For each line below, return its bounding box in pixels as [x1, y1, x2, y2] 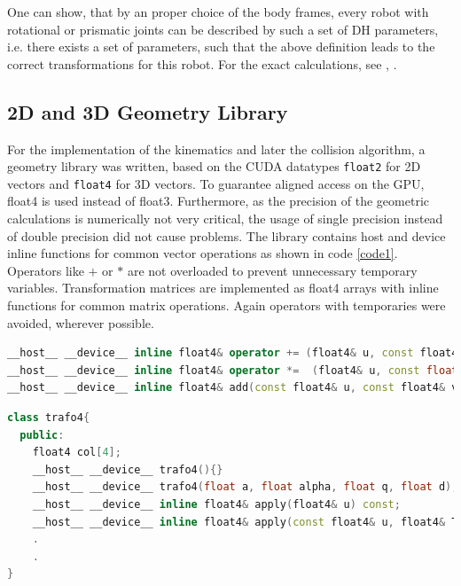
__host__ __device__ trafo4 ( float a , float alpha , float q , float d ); [32, 481, 458, 494]
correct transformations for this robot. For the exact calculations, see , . [7, 54, 397, 73]
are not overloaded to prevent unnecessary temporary [127, 261, 418, 279]
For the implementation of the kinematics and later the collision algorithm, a [7, 139, 426, 158]
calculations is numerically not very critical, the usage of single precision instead [7, 209, 443, 228]
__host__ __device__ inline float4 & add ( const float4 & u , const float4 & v [7, 381, 458, 395]
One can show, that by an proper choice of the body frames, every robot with [7, 3, 429, 20]
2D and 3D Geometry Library [7, 98, 288, 125]
